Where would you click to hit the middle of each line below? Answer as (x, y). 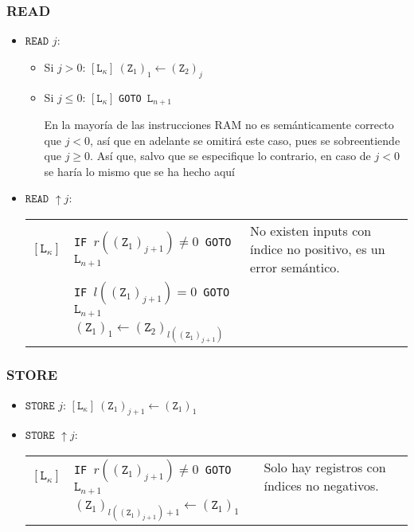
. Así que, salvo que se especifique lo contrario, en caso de (230, 156)
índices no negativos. (321, 486)
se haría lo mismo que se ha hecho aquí (139, 171)
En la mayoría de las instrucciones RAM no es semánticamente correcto (219, 125)
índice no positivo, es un (318, 249)
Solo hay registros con (325, 467)
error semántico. (295, 268)
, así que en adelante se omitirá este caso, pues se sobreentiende (245, 140)
